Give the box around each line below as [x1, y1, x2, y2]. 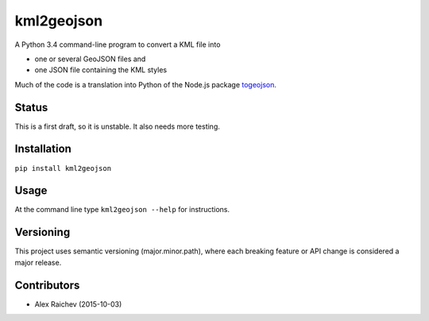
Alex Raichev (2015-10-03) [34, 299, 122, 309]
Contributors [14, 278, 80, 292]
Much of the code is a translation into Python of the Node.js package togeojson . [14, 79, 277, 89]
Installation [14, 142, 71, 156]
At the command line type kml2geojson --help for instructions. [14, 205, 230, 215]
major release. [14, 257, 62, 267]
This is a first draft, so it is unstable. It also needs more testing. [14, 122, 220, 131]
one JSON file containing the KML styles [34, 65, 167, 75]
